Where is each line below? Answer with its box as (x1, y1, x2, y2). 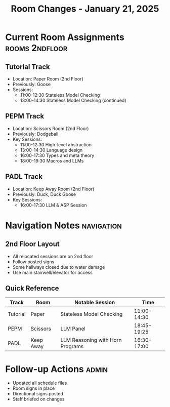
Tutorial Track (5, 62, 50, 71)
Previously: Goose (12, 82, 51, 87)
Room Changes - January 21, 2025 (11, 3, 159, 15)
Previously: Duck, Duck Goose (12, 191, 76, 197)
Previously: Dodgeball (12, 131, 59, 137)
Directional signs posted (12, 391, 63, 397)
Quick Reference (5, 284, 59, 293)
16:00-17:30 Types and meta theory (20, 152, 95, 158)
